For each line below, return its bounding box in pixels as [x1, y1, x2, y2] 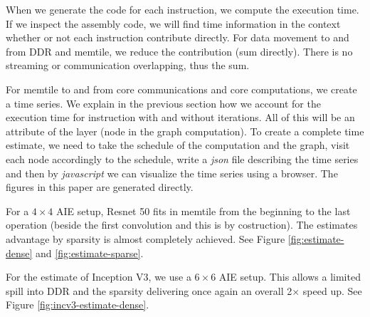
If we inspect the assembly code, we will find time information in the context [6, 16, 341, 31]
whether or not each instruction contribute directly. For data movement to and [6, 30, 349, 45]
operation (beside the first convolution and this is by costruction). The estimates [6, 217, 358, 232]
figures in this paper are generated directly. [6, 180, 194, 194]
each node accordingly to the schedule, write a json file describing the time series [6, 151, 359, 166]
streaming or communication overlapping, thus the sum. [6, 58, 250, 73]
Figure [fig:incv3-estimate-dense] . [6, 297, 149, 312]
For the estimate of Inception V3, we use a [6, 269, 191, 284]
